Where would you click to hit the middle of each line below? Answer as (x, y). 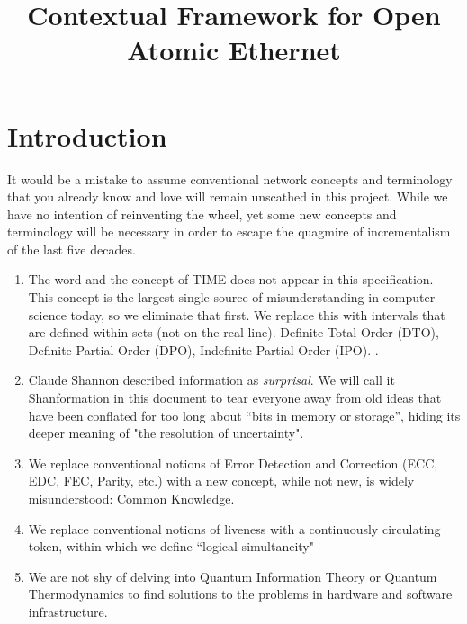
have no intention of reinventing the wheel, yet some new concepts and (202, 214)
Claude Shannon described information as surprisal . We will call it (211, 380)
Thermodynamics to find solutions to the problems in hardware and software (240, 594)
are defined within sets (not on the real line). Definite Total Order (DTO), (233, 332)
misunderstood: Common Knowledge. (131, 498)
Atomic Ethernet (234, 50)
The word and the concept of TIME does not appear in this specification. (231, 279)
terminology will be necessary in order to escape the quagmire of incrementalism (229, 232)
